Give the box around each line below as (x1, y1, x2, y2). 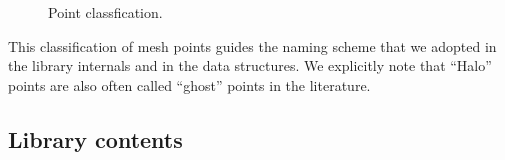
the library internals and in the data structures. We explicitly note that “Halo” (8, 55, 492, 76)
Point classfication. (48, 2, 163, 22)
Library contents (8, 123, 183, 154)
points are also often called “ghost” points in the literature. (8, 74, 371, 95)
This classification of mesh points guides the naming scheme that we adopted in (8, 35, 497, 56)
